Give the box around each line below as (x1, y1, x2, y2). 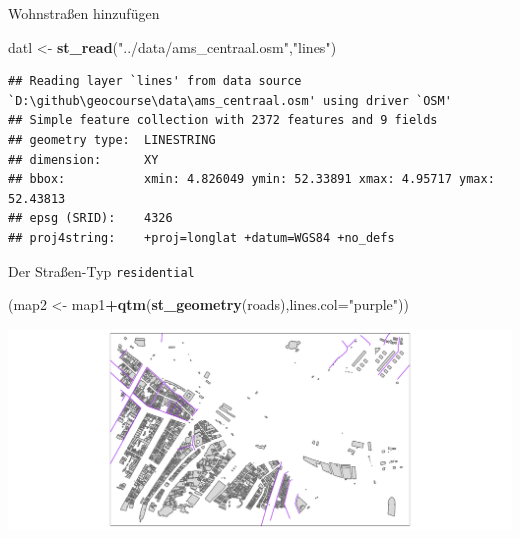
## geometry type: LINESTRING (8, 132, 216, 147)
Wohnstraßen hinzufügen (8, 3, 160, 23)
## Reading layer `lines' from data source (8, 74, 302, 89)
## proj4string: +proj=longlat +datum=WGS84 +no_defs (8, 230, 395, 245)
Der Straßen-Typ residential (8, 260, 195, 281)
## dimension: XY (8, 152, 159, 167)
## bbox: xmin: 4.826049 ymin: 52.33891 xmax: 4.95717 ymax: (8, 172, 495, 187)
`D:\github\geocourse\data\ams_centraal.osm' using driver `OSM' (8, 93, 452, 108)
